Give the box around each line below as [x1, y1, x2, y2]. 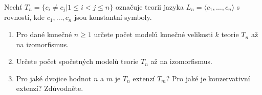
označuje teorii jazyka [115, 2, 184, 12]
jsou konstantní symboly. [74, 12, 152, 22]
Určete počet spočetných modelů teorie [16, 56, 139, 67]
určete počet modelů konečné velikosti [94, 29, 213, 40]
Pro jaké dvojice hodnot [16, 73, 92, 83]
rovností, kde [4, 12, 45, 22]
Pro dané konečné [16, 29, 72, 40]
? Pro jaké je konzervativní [166, 73, 250, 83]
